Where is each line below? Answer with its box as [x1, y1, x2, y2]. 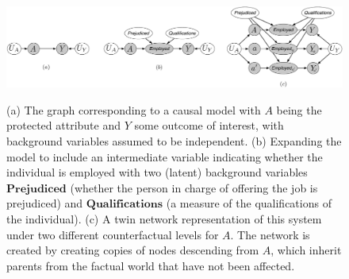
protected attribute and [6, 117, 121, 134]
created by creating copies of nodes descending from [6, 242, 259, 258]
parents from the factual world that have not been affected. [6, 257, 295, 273]
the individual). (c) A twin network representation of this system [6, 211, 322, 227]
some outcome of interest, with [134, 117, 284, 134]
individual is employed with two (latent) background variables [6, 164, 308, 180]
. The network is [230, 226, 310, 242]
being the [276, 101, 322, 118]
